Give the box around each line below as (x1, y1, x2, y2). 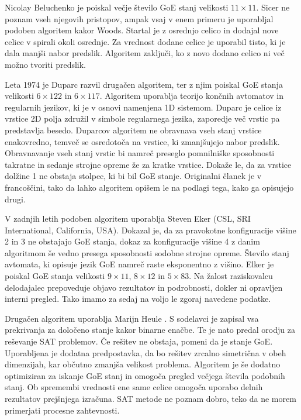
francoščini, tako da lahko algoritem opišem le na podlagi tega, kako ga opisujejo (5, 181, 294, 193)
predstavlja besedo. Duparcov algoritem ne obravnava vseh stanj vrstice (5, 123, 262, 136)
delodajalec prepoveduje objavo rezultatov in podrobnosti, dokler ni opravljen (5, 281, 283, 293)
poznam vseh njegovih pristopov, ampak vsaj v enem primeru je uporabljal (5, 12, 274, 25)
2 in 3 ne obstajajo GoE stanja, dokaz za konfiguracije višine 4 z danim (5, 235, 260, 247)
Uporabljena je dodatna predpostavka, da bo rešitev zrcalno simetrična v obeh (5, 346, 286, 359)
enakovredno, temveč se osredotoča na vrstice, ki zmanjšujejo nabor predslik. (5, 135, 280, 147)
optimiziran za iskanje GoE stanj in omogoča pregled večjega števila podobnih (5, 369, 285, 381)
